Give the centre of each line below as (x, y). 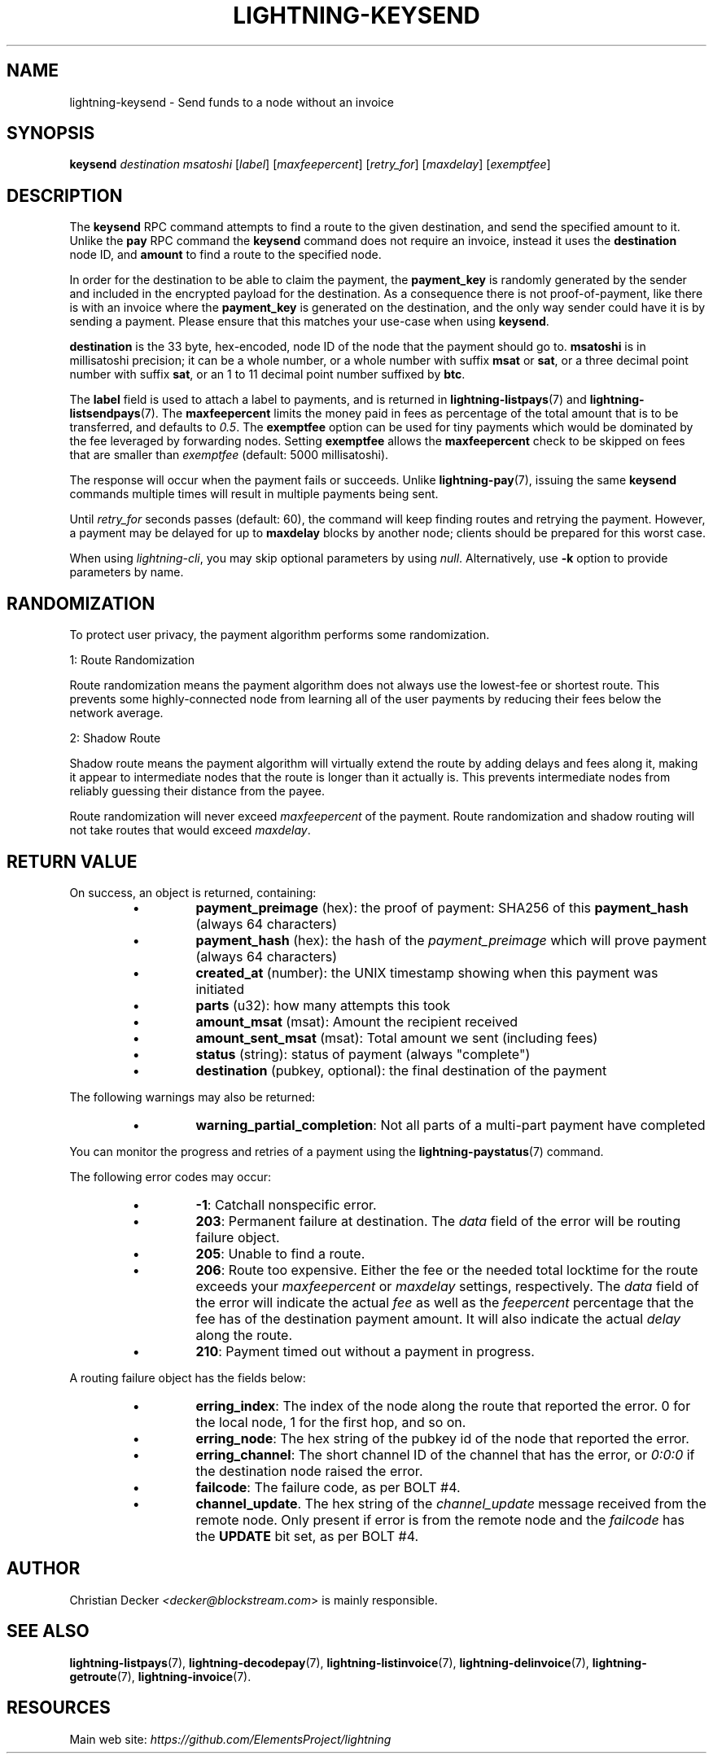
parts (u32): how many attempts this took (323, 1005)
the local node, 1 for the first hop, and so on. (331, 1422)
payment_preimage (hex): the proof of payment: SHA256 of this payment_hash (442, 907)
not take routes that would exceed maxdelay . (190, 830)
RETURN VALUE (72, 861)
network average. (116, 713)
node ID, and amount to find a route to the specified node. (225, 255)
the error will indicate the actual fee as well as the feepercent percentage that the (445, 1302)
